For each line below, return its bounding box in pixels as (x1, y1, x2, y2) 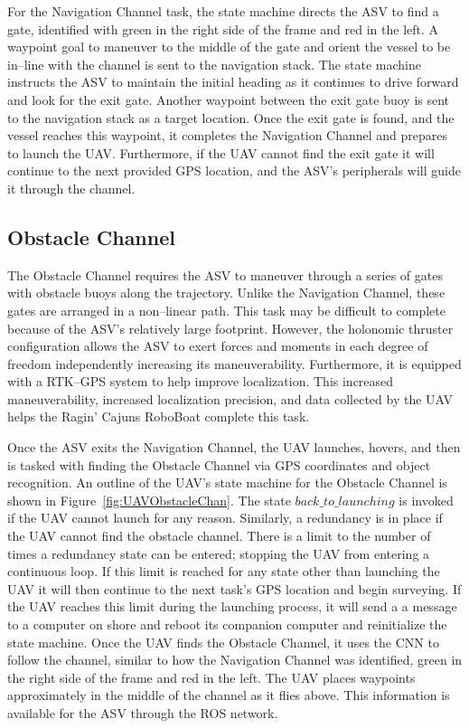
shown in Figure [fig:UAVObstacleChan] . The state (7, 490, 291, 509)
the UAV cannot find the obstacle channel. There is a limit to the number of (7, 526, 431, 545)
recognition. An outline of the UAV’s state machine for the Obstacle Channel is (7, 473, 447, 492)
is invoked (399, 490, 454, 509)
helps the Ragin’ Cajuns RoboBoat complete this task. (7, 407, 310, 426)
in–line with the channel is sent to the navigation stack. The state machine (7, 54, 421, 73)
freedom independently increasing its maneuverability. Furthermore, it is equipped (7, 354, 462, 373)
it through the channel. (7, 178, 136, 197)
